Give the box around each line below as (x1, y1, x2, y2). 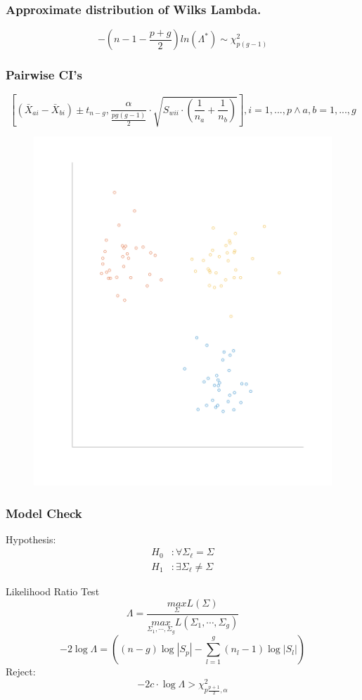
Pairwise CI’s (6, 66, 82, 84)
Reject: (6, 664, 36, 679)
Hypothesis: (6, 531, 56, 546)
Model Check (6, 504, 82, 521)
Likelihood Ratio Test (6, 583, 100, 598)
